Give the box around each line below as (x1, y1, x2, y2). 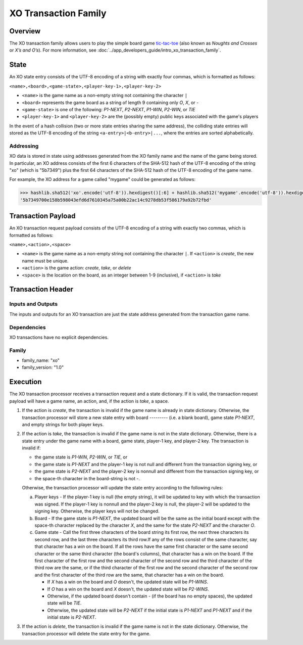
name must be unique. (22, 258, 69, 264)
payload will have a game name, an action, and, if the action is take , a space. (9, 398, 169, 404)
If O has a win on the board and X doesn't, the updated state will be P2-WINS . (47, 586, 210, 592)
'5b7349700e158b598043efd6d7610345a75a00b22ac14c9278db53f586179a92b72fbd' (20, 197, 212, 203)
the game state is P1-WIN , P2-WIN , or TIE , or (34, 454, 128, 460)
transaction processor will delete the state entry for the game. (22, 630, 151, 636)
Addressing (9, 142, 39, 149)
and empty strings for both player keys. (22, 421, 104, 427)
